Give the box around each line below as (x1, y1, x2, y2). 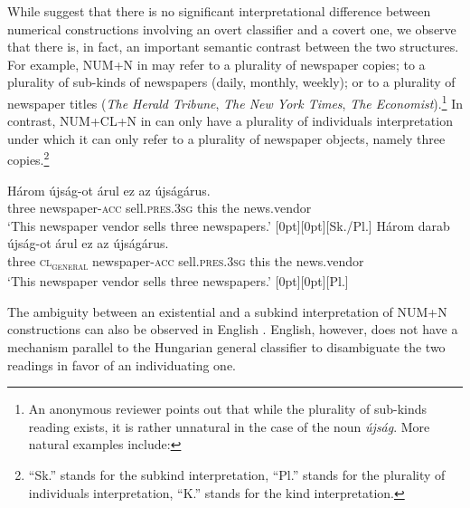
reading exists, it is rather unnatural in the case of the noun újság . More (28, 417, 430, 436)
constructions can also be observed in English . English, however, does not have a (7, 320, 458, 339)
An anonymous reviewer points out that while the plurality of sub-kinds (28, 399, 428, 418)
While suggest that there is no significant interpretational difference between (7, 2, 431, 20)
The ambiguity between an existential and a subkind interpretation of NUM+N (7, 302, 447, 321)
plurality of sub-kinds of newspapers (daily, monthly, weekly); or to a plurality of (7, 72, 456, 91)
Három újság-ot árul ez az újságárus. (7, 180, 211, 199)
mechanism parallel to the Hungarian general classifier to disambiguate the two (7, 337, 446, 356)
